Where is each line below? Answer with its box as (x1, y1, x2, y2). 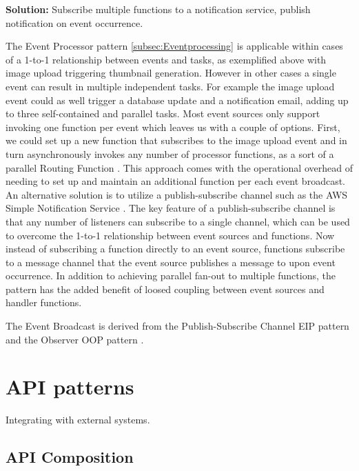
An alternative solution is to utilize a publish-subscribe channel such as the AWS (6, 187, 348, 201)
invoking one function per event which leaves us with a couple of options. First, (6, 119, 340, 134)
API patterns (6, 372, 134, 401)
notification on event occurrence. (6, 15, 143, 30)
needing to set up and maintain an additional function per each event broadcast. (6, 174, 345, 188)
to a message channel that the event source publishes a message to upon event (6, 254, 336, 269)
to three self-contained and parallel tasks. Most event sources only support (6, 106, 320, 121)
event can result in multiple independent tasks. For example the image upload (6, 79, 335, 93)
